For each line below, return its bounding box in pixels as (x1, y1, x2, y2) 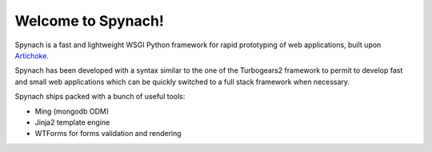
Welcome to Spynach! (14, 12, 164, 30)
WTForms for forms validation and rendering (34, 129, 182, 138)
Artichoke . (14, 50, 50, 60)
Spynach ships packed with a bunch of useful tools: (14, 92, 186, 102)
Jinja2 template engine (34, 117, 110, 127)
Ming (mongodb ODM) (34, 106, 110, 116)
